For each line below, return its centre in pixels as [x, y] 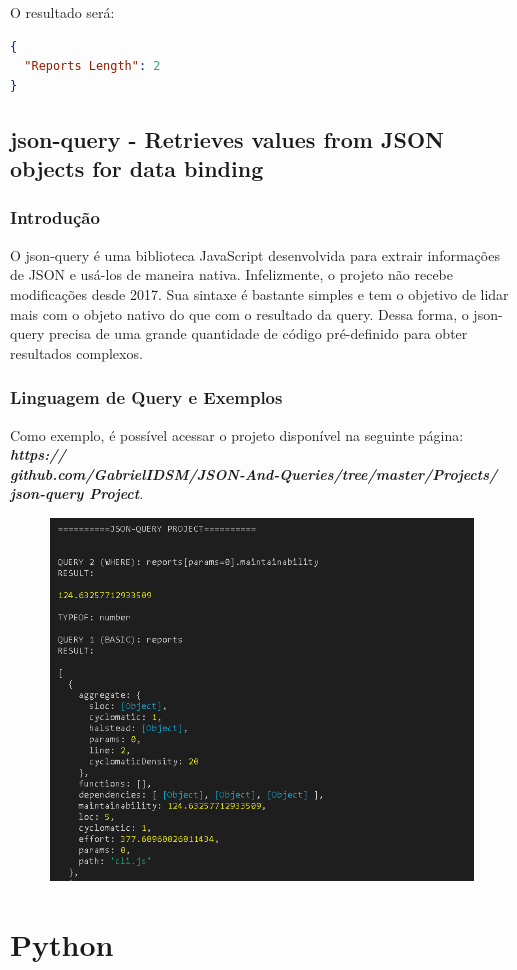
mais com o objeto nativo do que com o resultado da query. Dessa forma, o [239, 313]
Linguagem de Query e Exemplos [146, 397]
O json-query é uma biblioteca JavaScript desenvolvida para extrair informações [255, 254]
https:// [38, 454]
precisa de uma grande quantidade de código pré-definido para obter [258, 333]
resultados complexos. [76, 352]
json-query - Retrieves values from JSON [227, 138]
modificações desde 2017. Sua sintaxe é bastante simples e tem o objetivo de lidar [259, 293]
